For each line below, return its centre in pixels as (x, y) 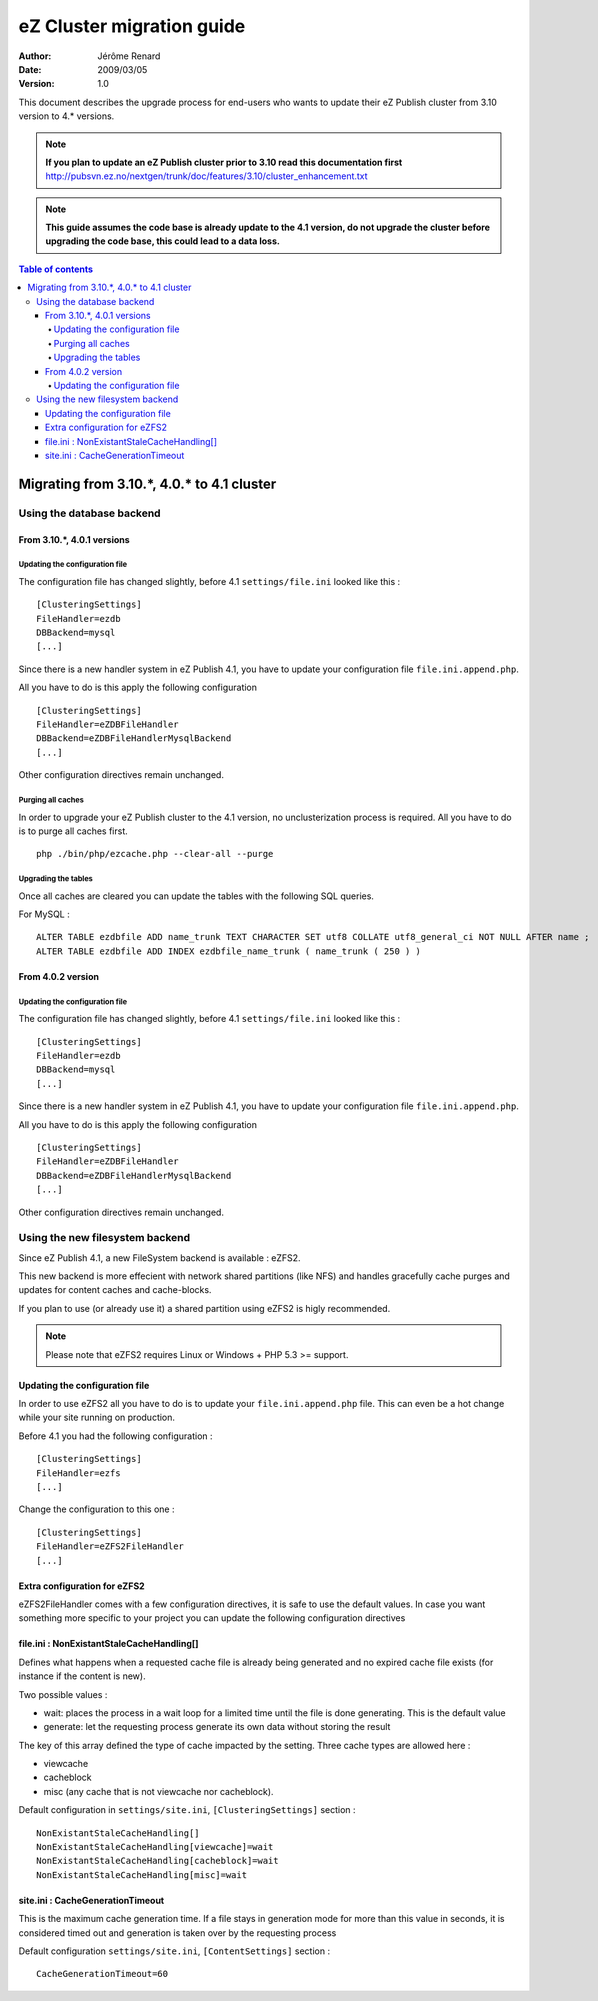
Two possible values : (63, 1694)
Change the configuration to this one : (96, 1509)
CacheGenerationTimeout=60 (102, 1974)
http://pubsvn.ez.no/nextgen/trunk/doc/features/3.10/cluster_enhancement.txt (207, 176)
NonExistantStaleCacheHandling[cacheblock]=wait (157, 1861)
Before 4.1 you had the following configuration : (116, 1436)
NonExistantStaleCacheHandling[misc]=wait (142, 1874)
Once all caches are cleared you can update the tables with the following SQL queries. (196, 896)
